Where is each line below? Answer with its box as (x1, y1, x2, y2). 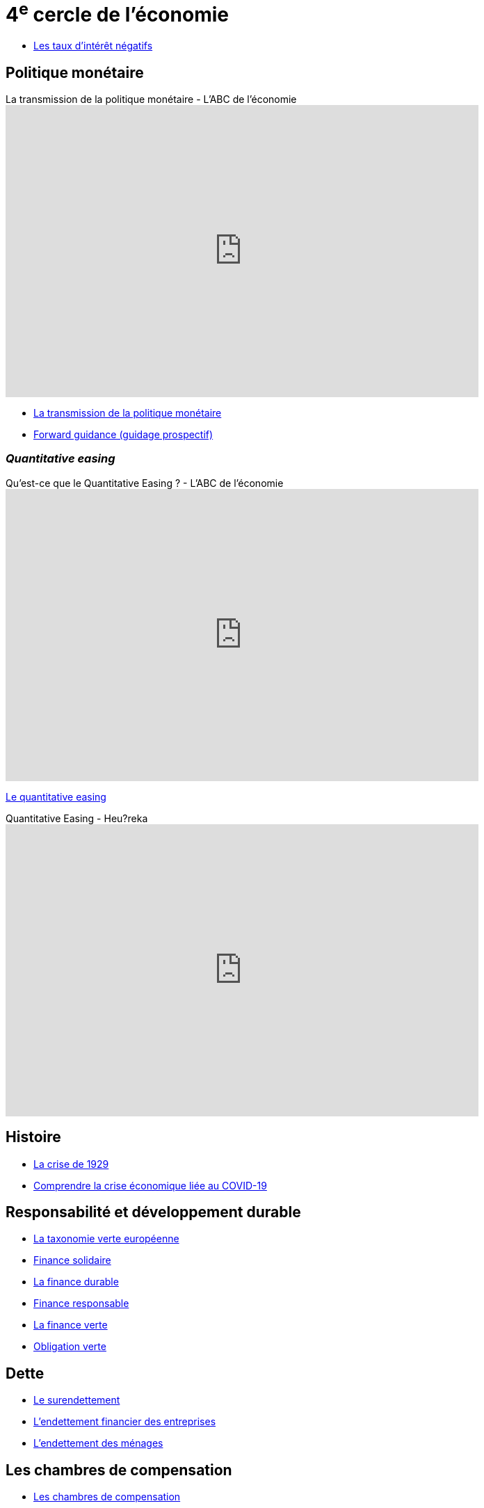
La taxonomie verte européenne (33, 1233, 179, 1245)
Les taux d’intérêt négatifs (33, 40, 153, 52)
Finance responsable (33, 1297, 129, 1310)
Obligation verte (33, 1340, 106, 1353)
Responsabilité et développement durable (6, 1203, 301, 1221)
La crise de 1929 (33, 1157, 109, 1170)
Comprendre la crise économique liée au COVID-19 (33, 1179, 267, 1192)
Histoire (6, 1128, 61, 1146)
